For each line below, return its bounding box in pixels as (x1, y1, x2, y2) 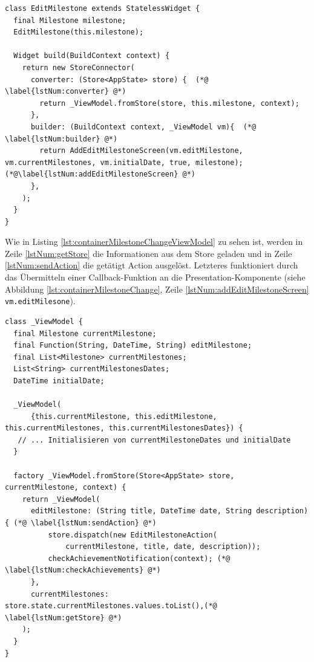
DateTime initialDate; (13, 376, 105, 385)
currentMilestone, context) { (5, 483, 126, 492)
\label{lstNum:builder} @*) (5, 134, 118, 143)
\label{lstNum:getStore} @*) (5, 613, 122, 622)
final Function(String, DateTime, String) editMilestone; (13, 341, 252, 350)
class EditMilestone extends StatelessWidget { (5, 4, 200, 13)
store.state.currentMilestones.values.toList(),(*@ (5, 602, 217, 611)
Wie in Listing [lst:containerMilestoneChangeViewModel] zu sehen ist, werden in (5, 235, 303, 248)
